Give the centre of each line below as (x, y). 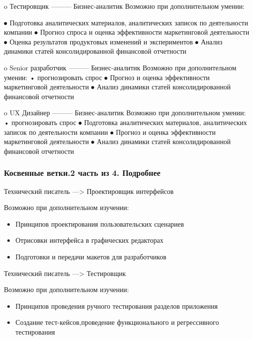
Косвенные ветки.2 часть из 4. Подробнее (82, 173)
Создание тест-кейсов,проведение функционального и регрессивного (117, 322)
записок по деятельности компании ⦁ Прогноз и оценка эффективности (110, 132)
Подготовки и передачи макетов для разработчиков (91, 256)
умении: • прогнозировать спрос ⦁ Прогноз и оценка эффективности (107, 77)
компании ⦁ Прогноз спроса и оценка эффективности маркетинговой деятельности (127, 32)
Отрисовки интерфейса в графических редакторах (89, 240)
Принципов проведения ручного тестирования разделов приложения (116, 306)
